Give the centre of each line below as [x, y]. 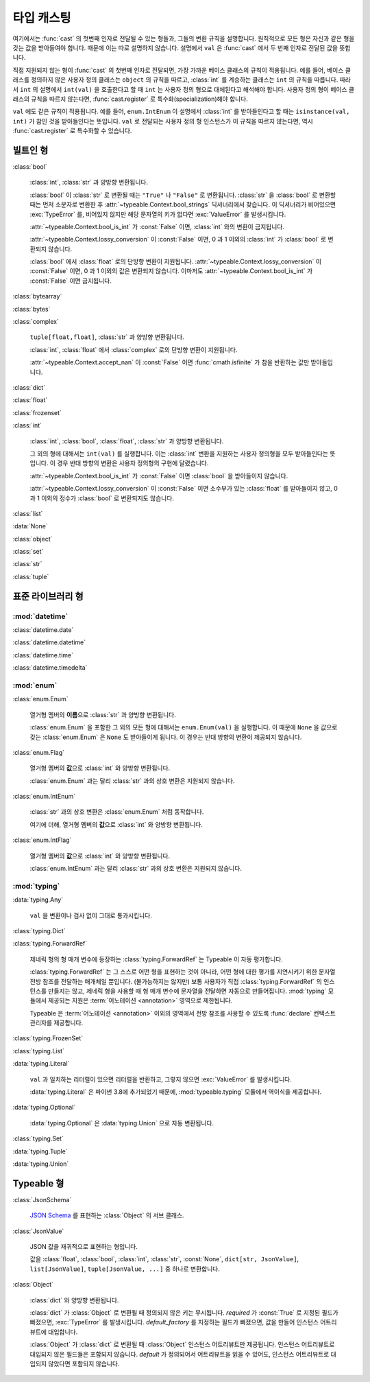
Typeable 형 [38, 1183]
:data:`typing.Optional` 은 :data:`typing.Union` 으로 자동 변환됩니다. [122, 1123]
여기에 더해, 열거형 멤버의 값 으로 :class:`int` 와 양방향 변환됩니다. [116, 824]
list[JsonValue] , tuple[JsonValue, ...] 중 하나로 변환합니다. [125, 1269]
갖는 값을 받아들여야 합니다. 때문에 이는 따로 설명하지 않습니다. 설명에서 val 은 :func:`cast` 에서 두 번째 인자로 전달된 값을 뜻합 [182, 47]
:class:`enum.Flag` [39, 752]
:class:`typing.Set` [38, 1138]
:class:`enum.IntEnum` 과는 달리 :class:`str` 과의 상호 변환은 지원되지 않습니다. [136, 869]
